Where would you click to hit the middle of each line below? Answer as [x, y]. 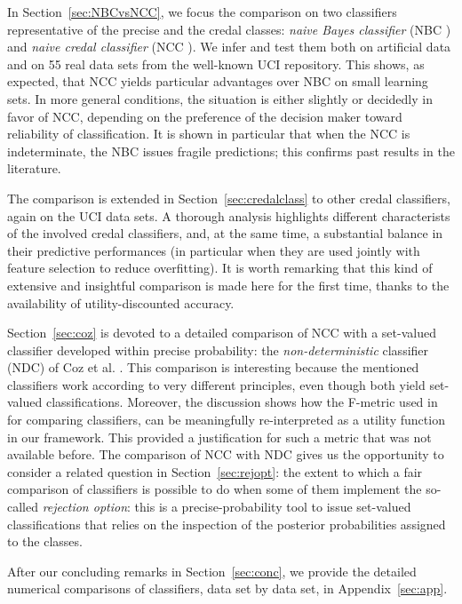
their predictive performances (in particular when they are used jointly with [214, 250]
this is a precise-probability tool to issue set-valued [273, 507]
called [23, 507]
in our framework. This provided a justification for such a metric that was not [219, 437]
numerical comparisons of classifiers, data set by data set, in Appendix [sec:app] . [227, 588]
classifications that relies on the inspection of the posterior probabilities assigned [227, 524]
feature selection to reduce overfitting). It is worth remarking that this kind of [220, 268]
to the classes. [45, 541]
